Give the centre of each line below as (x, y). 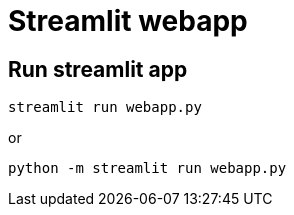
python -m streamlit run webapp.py (147, 168)
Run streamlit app (98, 69)
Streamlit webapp (128, 21)
